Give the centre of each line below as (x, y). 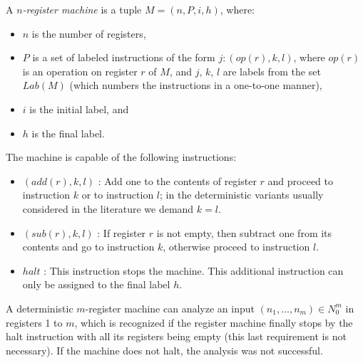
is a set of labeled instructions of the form (124, 57)
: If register (122, 232)
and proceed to (301, 180)
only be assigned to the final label (96, 284)
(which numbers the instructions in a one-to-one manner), (196, 85)
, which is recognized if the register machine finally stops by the (214, 322)
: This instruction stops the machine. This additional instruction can (194, 270)
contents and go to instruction (88, 247)
